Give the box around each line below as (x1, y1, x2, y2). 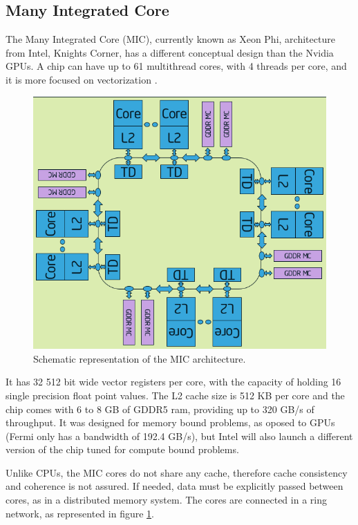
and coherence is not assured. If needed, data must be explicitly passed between (6, 479, 343, 493)
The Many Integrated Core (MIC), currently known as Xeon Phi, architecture (6, 32, 335, 46)
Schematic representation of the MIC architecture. (33, 351, 246, 365)
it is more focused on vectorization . (6, 72, 158, 86)
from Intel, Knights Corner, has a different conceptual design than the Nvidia (6, 45, 334, 59)
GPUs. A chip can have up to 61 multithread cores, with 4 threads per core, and (6, 59, 347, 73)
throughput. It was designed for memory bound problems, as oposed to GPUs (6, 415, 335, 430)
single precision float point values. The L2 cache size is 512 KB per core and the (6, 388, 345, 402)
